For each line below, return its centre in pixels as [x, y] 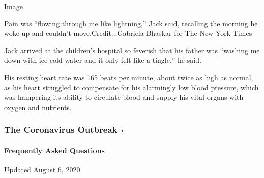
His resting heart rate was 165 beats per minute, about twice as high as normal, [129, 77]
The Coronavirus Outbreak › [64, 130]
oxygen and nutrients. [38, 107]
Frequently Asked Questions [54, 150]
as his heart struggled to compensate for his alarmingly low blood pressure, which [131, 87]
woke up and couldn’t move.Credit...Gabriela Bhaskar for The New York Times [128, 33]
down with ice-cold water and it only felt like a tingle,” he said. [103, 60]
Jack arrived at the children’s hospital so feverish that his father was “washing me [132, 50]
